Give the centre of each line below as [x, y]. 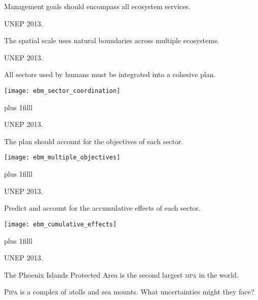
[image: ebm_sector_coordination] [62, 91]
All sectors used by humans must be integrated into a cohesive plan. [110, 74]
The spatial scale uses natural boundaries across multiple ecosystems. [112, 40]
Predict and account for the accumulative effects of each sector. [102, 208]
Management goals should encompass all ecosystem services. [97, 6]
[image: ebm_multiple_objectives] [62, 158]
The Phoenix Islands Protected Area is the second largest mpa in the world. [121, 274]
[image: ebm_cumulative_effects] [60, 224]
